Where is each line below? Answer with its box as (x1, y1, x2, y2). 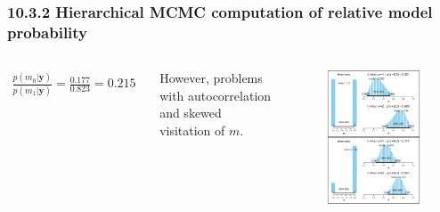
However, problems (159, 69, 263, 87)
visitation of (159, 120, 225, 139)
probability (7, 20, 88, 43)
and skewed (159, 103, 222, 122)
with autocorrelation (159, 86, 272, 104)
